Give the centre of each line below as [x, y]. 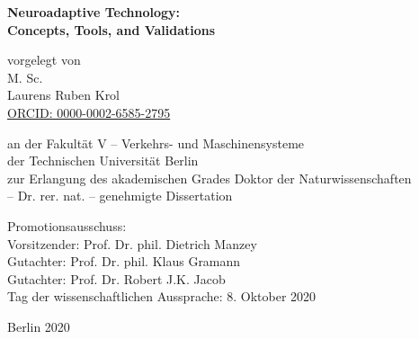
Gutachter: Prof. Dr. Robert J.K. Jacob [116, 278]
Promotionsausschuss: [67, 225]
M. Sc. [25, 77]
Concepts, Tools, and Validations [111, 29]
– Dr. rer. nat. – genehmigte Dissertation [120, 196]
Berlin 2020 [39, 326]
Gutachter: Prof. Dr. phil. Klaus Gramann [124, 261]
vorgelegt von [44, 60]
